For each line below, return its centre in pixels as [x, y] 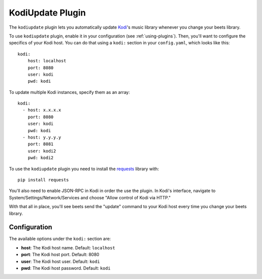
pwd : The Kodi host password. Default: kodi [66, 268]
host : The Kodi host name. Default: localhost [68, 247]
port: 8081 [41, 144]
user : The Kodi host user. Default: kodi [61, 261]
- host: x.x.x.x [42, 110]
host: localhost [47, 61]
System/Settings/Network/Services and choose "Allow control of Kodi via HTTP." [90, 197]
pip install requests [43, 180]
